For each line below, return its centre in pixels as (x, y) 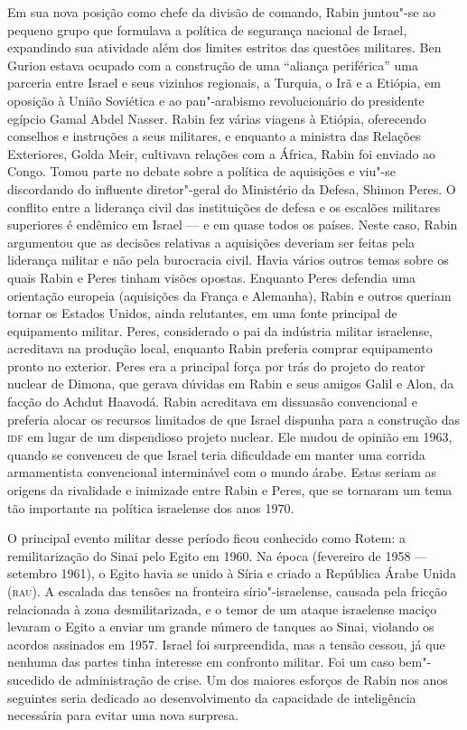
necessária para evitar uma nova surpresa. (123, 715)
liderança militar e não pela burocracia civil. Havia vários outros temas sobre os (228, 260)
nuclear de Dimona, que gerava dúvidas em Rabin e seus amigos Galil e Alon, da (231, 384)
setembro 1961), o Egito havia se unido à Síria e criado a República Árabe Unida (232, 573)
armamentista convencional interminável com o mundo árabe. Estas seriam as (222, 472)
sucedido (31, 679)
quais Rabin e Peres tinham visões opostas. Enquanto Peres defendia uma (212, 277)
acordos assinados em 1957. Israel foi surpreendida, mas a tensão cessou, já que (226, 644)
